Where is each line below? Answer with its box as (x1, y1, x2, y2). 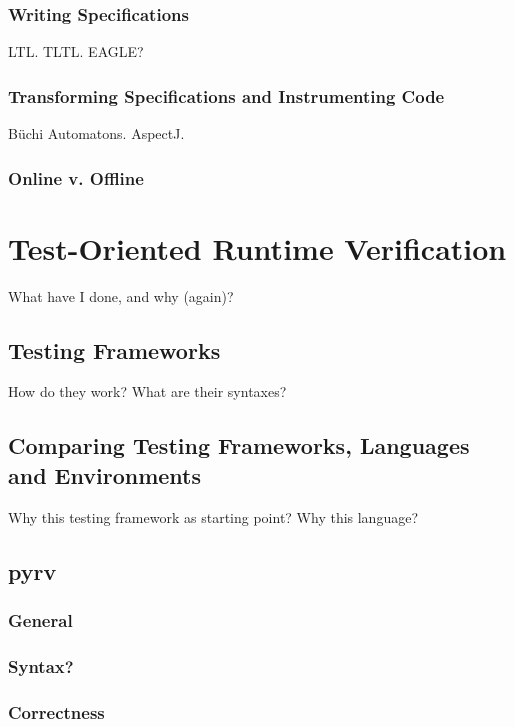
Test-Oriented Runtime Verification (8, 227, 507, 268)
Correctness (8, 699, 105, 724)
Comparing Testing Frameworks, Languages (8, 430, 470, 461)
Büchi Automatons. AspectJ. (8, 123, 185, 144)
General (8, 607, 73, 632)
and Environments (8, 459, 201, 490)
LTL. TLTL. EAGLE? (8, 41, 144, 62)
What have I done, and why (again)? (8, 285, 234, 306)
